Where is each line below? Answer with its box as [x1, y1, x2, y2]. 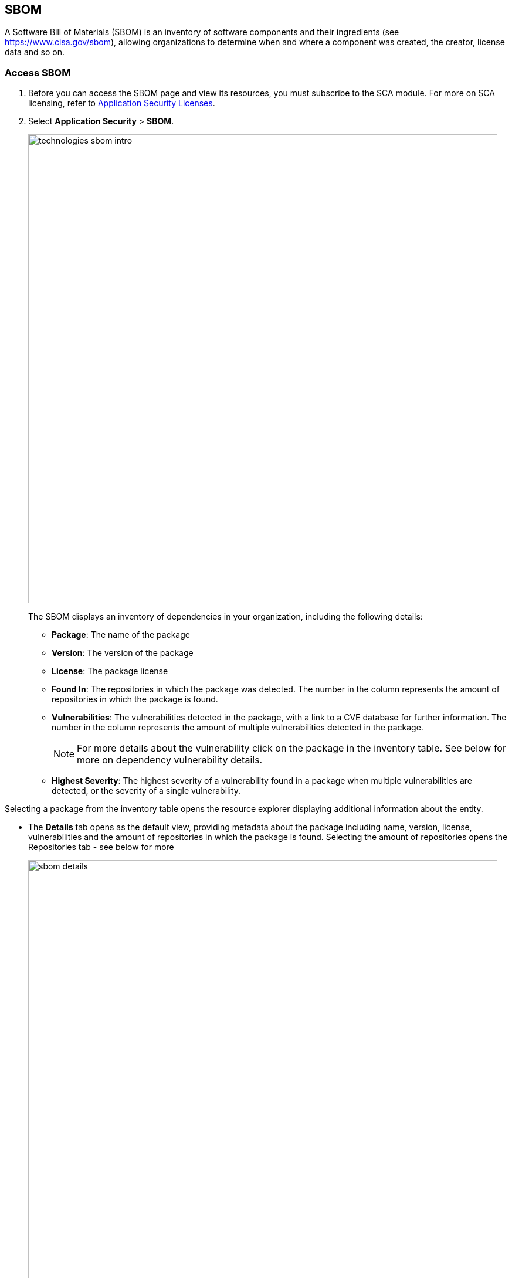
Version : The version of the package [52, 648, 194, 658]
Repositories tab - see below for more [28, 842, 174, 852]
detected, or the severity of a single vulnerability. [52, 786, 240, 796]
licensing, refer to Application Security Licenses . [28, 98, 215, 108]
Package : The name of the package [52, 630, 190, 640]
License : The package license [52, 666, 168, 677]
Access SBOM [5, 66, 71, 79]
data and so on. [5, 47, 65, 57]
